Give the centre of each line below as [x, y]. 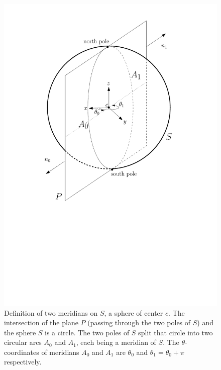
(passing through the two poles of [139, 322]
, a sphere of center [134, 312]
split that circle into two [176, 332]
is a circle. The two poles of [87, 332]
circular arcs [23, 342]
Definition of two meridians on [51, 312]
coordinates [22, 352]
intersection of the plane [41, 322]
